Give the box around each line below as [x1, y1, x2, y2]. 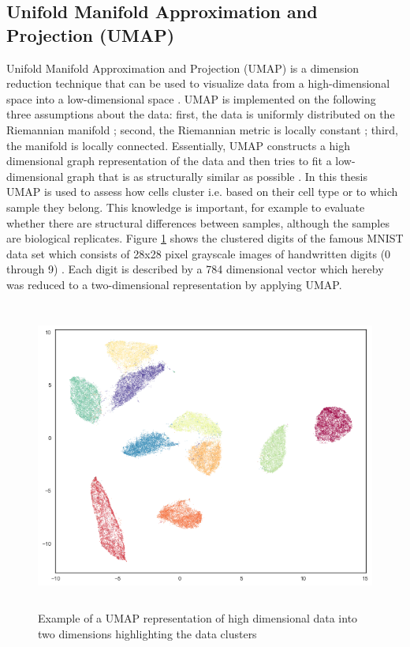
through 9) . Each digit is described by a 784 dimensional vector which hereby [6, 261, 384, 277]
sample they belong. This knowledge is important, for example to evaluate [6, 198, 365, 215]
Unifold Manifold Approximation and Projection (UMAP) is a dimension [6, 59, 360, 76]
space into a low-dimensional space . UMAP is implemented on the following [6, 90, 376, 107]
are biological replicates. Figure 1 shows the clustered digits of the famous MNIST [6, 230, 404, 246]
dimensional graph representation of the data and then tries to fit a [6, 152, 332, 169]
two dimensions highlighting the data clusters [38, 625, 257, 641]
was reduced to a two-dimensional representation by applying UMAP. [6, 276, 342, 292]
